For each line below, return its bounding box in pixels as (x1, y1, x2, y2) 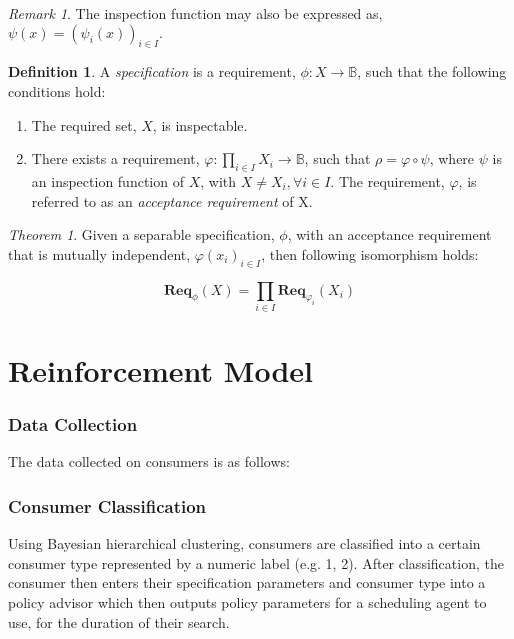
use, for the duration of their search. (8, 611, 230, 632)
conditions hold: (8, 80, 106, 101)
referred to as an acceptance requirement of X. (31, 190, 313, 211)
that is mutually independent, (8, 243, 191, 264)
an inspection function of (31, 170, 184, 191)
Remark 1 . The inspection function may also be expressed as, (8, 3, 383, 23)
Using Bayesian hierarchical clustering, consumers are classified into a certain (8, 533, 481, 554)
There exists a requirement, (31, 148, 200, 169)
